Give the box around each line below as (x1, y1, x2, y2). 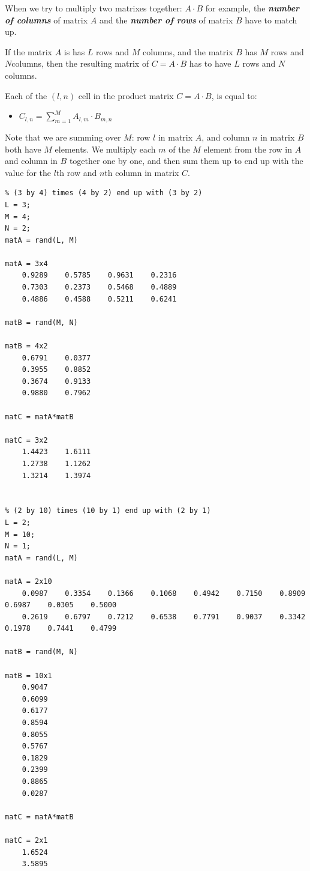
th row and (56, 166, 97, 178)
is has (64, 45, 85, 58)
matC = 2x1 (5, 836, 48, 845)
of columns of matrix (5, 13, 88, 26)
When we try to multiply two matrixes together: (5, 2, 182, 14)
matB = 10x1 (5, 671, 52, 680)
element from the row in (203, 142, 293, 155)
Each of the (5, 89, 47, 102)
